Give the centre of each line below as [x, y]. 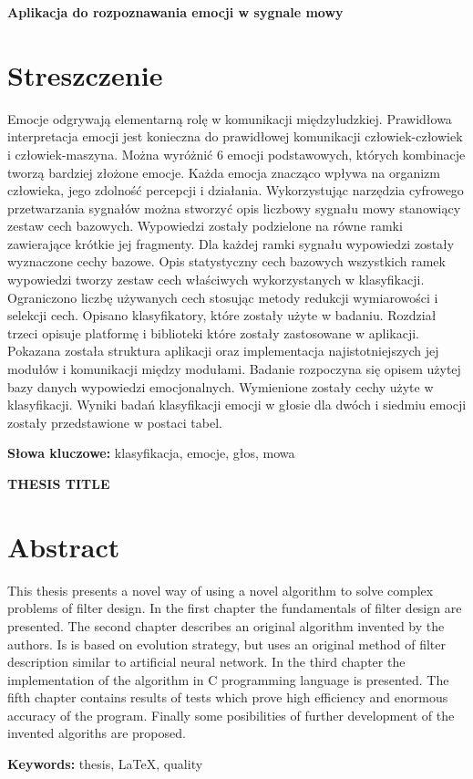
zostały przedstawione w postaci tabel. [115, 422]
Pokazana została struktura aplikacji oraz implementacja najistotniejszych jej [223, 351]
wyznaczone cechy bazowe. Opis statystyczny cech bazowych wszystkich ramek [226, 261]
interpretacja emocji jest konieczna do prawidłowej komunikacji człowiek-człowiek [235, 136]
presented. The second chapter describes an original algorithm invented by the [226, 625]
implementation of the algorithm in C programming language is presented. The [228, 679]
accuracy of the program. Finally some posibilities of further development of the [231, 715]
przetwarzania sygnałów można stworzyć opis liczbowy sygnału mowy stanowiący [234, 208]
